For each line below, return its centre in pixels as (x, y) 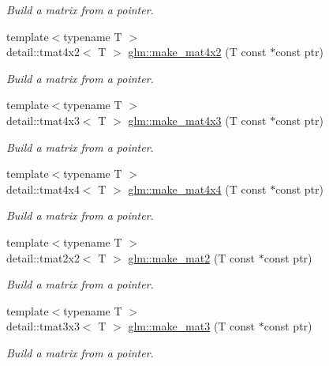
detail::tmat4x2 (43, 52)
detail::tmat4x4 (43, 189)
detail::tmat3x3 (43, 326)
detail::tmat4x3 (43, 120)
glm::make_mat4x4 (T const (197, 189)
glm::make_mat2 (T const (192, 257)
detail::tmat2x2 (43, 257)
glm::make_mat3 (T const (192, 326)
